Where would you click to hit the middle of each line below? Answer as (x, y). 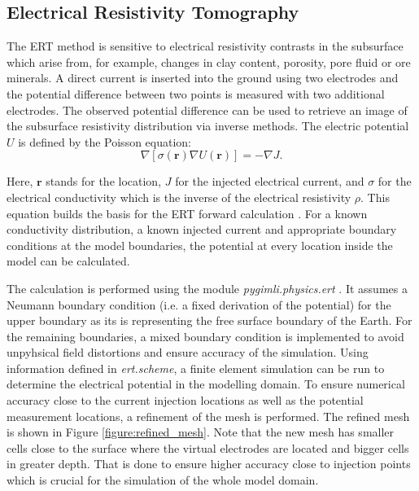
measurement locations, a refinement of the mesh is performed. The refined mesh (208, 416)
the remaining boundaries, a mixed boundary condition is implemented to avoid (205, 336)
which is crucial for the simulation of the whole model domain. (163, 480)
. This (375, 197)
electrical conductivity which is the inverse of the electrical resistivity (179, 197)
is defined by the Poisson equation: (105, 141)
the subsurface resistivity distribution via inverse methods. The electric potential (208, 126)
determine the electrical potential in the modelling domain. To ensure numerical (206, 384)
